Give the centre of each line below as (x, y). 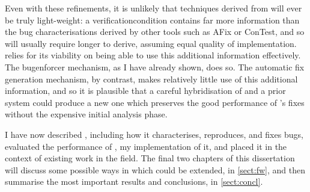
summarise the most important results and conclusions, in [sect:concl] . (134, 181)
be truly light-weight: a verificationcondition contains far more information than (152, 20)
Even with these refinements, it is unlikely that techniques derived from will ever (153, 8)
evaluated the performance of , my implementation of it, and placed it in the (146, 146)
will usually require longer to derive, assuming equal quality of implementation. (151, 43)
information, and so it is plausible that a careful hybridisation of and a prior (145, 91)
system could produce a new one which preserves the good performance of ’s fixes (155, 102)
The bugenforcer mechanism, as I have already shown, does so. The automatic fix (155, 67)
